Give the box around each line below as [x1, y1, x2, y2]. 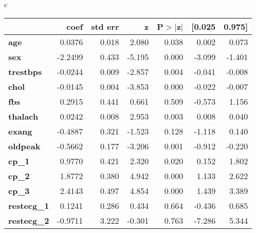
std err [91, 20, 119, 32]
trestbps [8, 65, 42, 77]
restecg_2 [8, 214, 49, 226]
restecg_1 [8, 199, 49, 211]
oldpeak [8, 140, 41, 152]
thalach [8, 110, 39, 122]
